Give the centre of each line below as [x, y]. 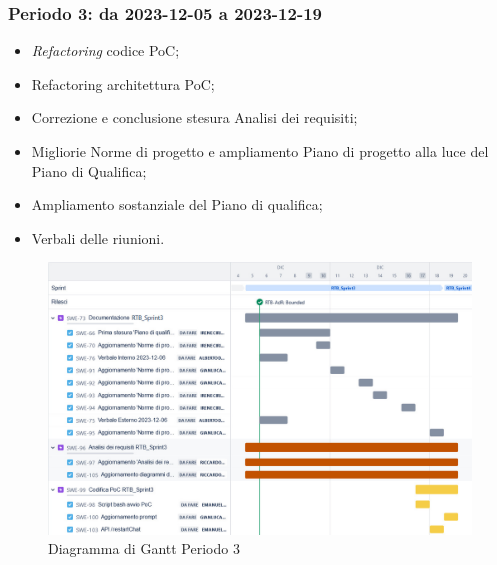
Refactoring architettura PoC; [123, 83]
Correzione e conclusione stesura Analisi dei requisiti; [194, 117]
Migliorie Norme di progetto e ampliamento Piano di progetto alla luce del [260, 151]
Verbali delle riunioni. [98, 237]
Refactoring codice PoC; [105, 50]
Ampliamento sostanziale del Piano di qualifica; [177, 204]
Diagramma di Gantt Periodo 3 [144, 548]
